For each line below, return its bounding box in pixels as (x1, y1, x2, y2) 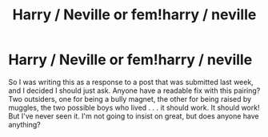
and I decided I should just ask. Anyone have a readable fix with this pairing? (8, 86, 261, 95)
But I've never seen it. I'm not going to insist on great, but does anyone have (8, 111, 259, 121)
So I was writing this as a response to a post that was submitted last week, (8, 77, 254, 87)
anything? (8, 119, 42, 129)
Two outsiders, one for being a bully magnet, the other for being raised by (8, 94, 252, 103)
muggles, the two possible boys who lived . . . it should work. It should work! (8, 103, 260, 112)
